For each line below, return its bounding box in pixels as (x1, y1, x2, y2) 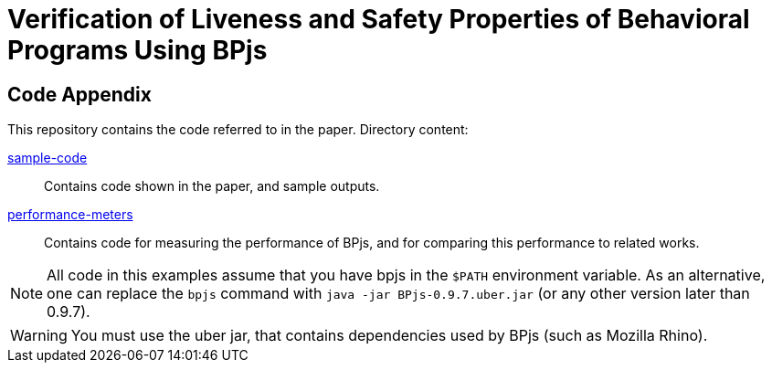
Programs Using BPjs (7, 35, 268, 66)
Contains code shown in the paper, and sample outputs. (44, 178, 380, 195)
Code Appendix (7, 82, 152, 106)
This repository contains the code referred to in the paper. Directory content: (7, 122, 469, 138)
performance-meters (7, 206, 133, 223)
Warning (10, 326, 68, 345)
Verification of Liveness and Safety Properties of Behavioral (7, 4, 750, 35)
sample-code (7, 150, 88, 166)
